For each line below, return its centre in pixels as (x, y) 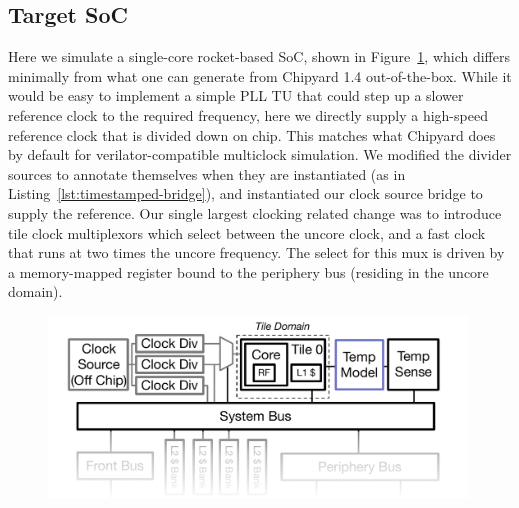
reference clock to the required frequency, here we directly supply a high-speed (248, 114)
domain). (35, 291)
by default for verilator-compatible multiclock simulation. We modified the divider (260, 154)
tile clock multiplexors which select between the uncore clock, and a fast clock (247, 232)
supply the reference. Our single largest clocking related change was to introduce (255, 212)
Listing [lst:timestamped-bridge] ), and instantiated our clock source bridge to (245, 193)
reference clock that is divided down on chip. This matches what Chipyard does (252, 134)
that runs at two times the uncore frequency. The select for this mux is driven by (256, 252)
